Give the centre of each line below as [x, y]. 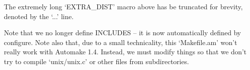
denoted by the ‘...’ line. [39, 16]
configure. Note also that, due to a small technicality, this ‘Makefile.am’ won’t [121, 42]
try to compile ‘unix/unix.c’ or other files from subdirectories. [97, 61]
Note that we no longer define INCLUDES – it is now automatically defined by [123, 33]
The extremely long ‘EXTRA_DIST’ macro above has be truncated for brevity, [124, 6]
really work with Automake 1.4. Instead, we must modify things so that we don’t [125, 52]
